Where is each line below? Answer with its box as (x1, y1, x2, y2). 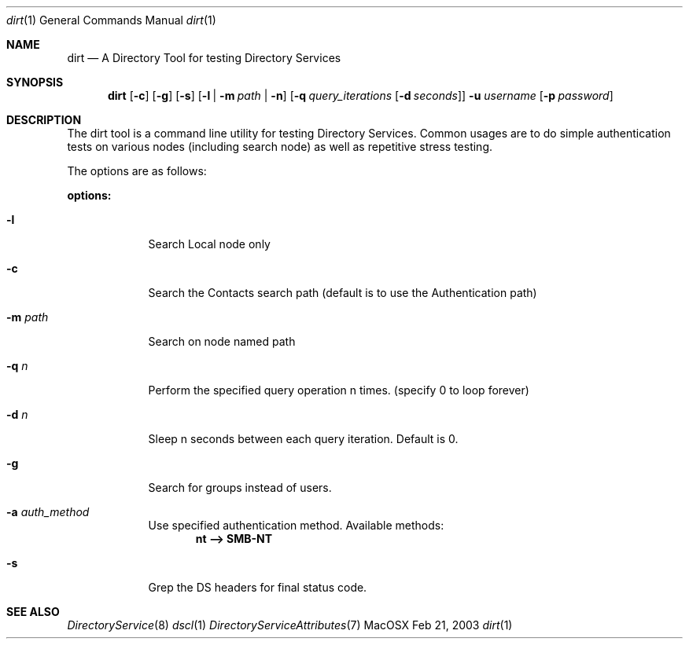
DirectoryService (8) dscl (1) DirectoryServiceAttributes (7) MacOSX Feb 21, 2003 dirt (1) (67, 618, 513, 632)
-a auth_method (6, 505, 90, 519)
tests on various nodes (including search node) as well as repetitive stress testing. (67, 140, 493, 153)
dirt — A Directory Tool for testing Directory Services (67, 51, 341, 64)
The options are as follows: (67, 164, 207, 178)
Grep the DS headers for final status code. (148, 581, 367, 594)
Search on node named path (148, 335, 296, 348)
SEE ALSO (6, 605, 60, 618)
